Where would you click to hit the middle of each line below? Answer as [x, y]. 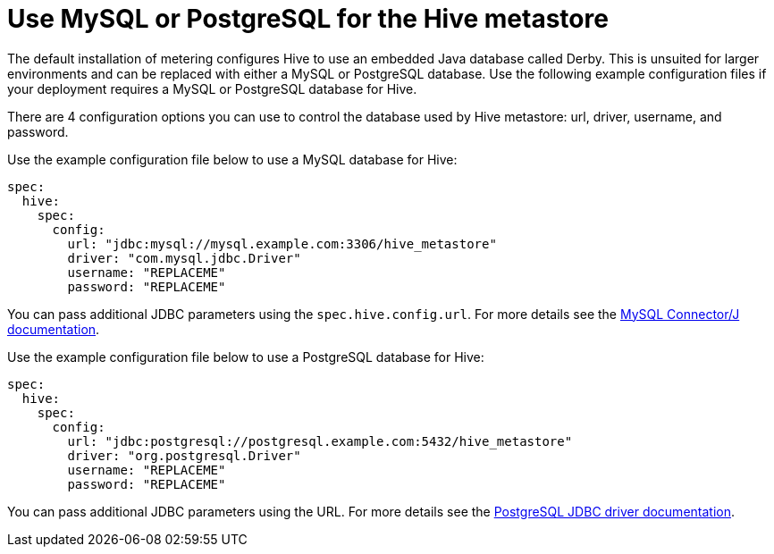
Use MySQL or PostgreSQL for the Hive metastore [308, 19]
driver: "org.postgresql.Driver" [184, 455]
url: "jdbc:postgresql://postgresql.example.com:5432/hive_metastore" [320, 441]
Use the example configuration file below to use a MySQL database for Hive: [232, 159]
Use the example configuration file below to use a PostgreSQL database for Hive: [246, 357]
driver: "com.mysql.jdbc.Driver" [184, 258]
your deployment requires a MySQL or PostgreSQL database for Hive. [212, 88]
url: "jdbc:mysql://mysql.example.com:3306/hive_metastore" [282, 243]
